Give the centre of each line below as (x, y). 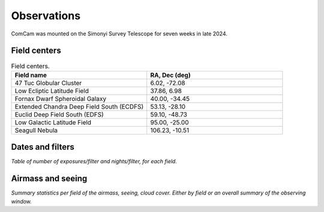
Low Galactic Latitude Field (53, 122)
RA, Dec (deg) (171, 75)
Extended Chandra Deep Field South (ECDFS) (79, 106)
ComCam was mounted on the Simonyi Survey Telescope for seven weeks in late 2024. (119, 34)
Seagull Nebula (36, 130)
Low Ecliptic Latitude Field (52, 91)
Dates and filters (43, 147)
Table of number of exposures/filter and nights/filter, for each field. (94, 162)
